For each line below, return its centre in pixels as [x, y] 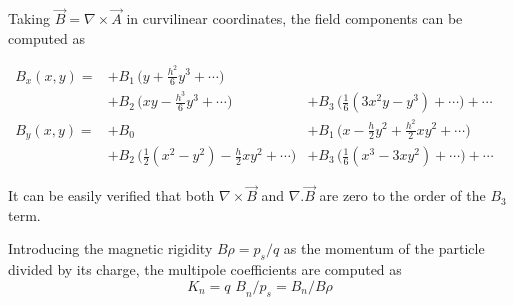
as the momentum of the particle [384, 248]
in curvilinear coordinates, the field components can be [294, 18]
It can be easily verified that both [111, 195]
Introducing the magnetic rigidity [110, 248]
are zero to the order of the [402, 195]
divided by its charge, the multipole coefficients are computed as [205, 269]
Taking [29, 18]
